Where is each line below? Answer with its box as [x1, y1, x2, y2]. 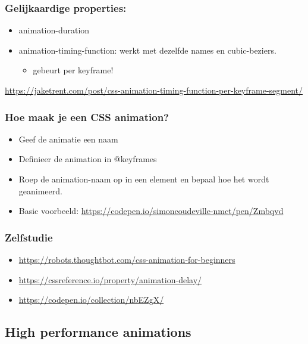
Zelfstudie [5, 230, 53, 244]
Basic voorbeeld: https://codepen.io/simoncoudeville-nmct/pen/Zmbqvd [18, 204, 284, 217]
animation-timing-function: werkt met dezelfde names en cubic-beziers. [18, 44, 276, 56]
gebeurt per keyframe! [33, 64, 114, 76]
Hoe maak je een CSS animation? [5, 109, 169, 124]
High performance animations [5, 323, 191, 341]
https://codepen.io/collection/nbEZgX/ [18, 293, 164, 306]
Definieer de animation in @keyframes [18, 153, 157, 165]
